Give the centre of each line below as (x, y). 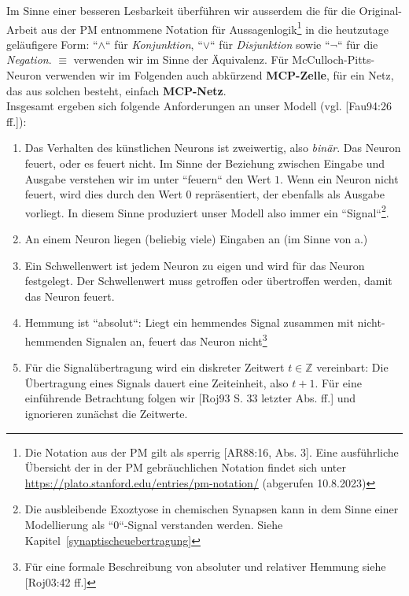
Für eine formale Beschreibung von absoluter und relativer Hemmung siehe (205, 566)
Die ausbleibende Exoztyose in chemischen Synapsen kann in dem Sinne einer (212, 509)
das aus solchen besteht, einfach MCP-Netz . (116, 90)
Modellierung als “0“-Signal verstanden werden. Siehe (154, 524)
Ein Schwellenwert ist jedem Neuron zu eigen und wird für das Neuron (195, 265)
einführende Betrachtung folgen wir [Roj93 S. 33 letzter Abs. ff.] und (190, 398)
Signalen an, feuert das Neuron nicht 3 (177, 340)
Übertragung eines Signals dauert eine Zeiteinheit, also (157, 382)
